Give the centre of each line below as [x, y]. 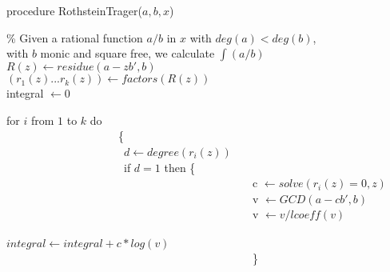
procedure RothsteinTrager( [75, 10]
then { [180, 167]
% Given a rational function [75, 37]
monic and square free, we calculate [127, 53]
